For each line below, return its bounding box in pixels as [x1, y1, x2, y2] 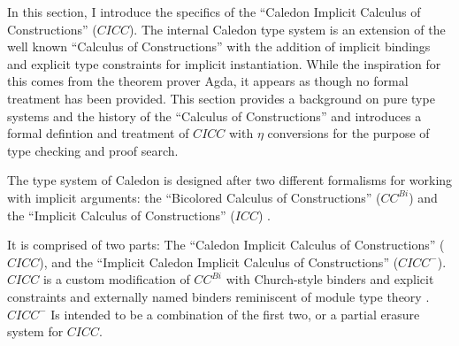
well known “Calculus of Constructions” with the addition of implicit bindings [7, 37, 431, 56]
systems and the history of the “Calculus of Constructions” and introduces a [7, 106, 422, 125]
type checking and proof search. [7, 141, 179, 159]
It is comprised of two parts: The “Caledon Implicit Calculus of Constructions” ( [7, 235, 445, 254]
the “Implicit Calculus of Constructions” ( [7, 205, 235, 224]
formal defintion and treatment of [7, 124, 189, 142]
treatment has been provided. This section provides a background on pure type [7, 88, 435, 107]
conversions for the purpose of [267, 124, 430, 142]
